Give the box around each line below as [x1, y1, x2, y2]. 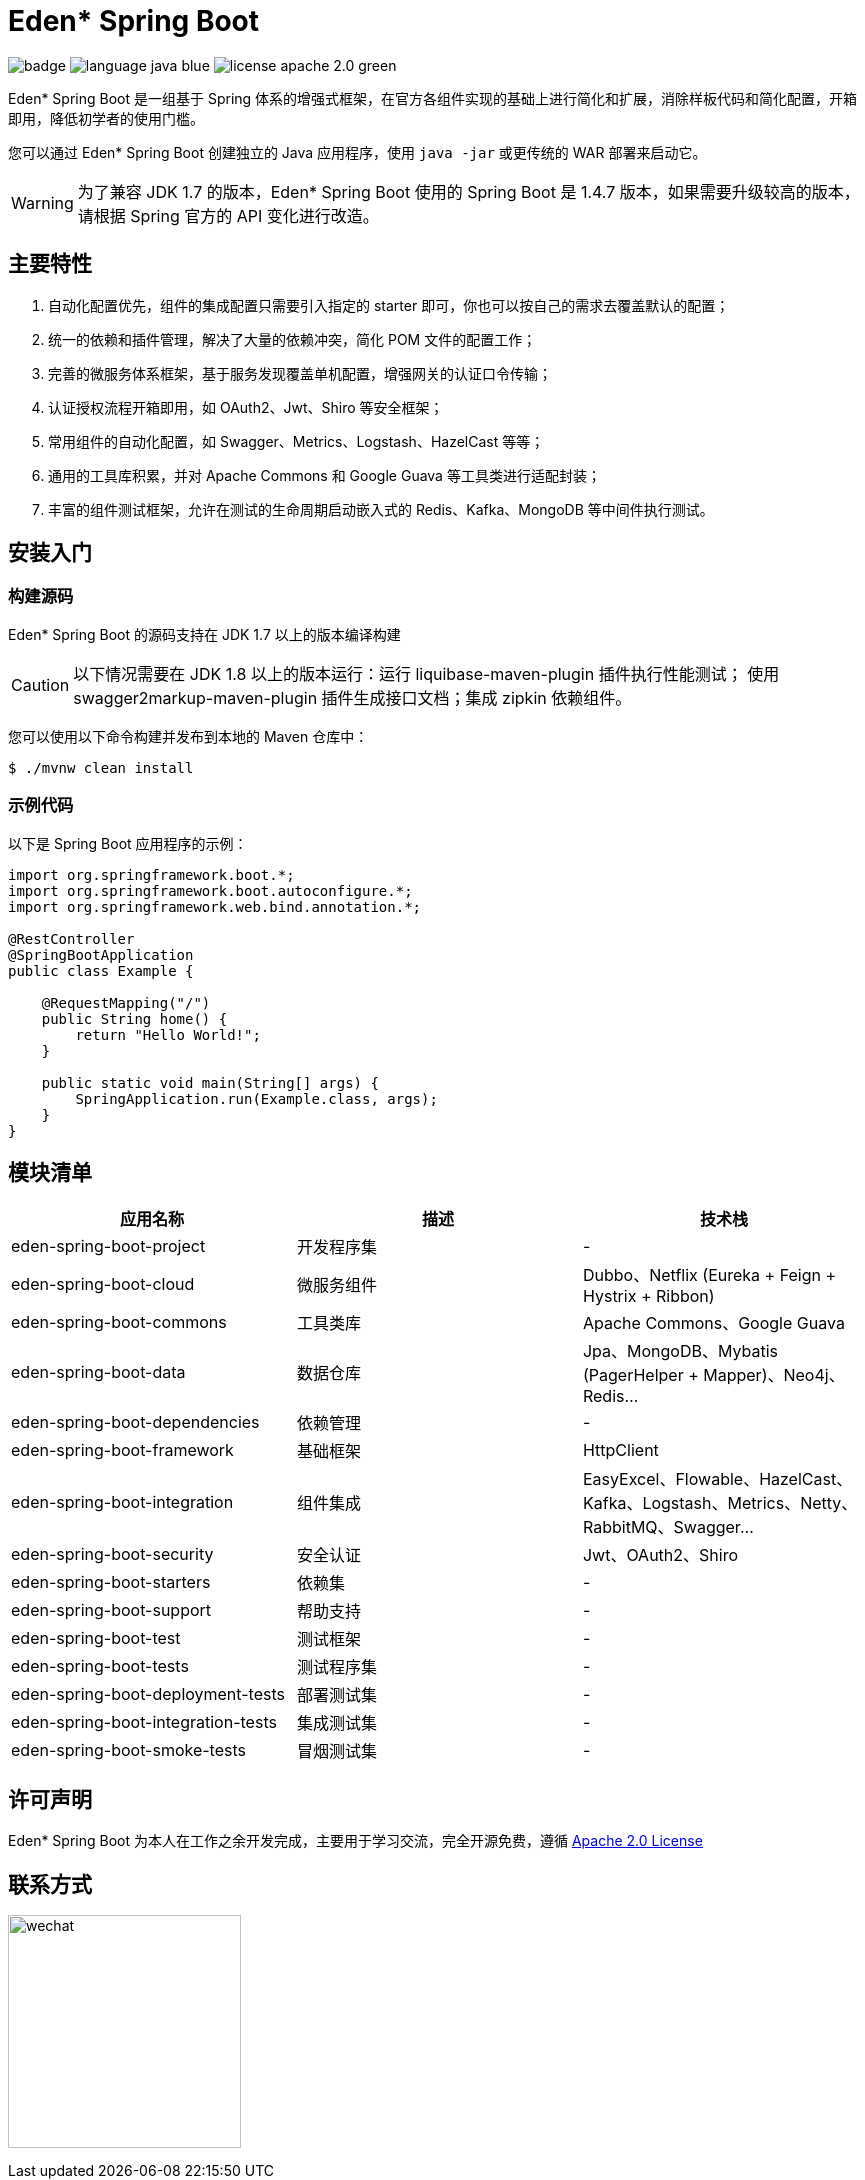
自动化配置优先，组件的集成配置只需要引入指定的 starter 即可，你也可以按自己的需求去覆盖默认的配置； [48, 296, 730, 314]
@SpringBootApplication [8, 946, 194, 963]
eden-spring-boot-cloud [11, 1274, 195, 1295]
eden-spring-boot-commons [11, 1312, 227, 1333]
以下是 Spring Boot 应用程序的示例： [8, 834, 248, 852]
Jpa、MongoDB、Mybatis [582, 1341, 779, 1362]
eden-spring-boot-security [11, 1544, 214, 1565]
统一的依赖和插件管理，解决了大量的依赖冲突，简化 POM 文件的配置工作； [48, 330, 537, 348]
